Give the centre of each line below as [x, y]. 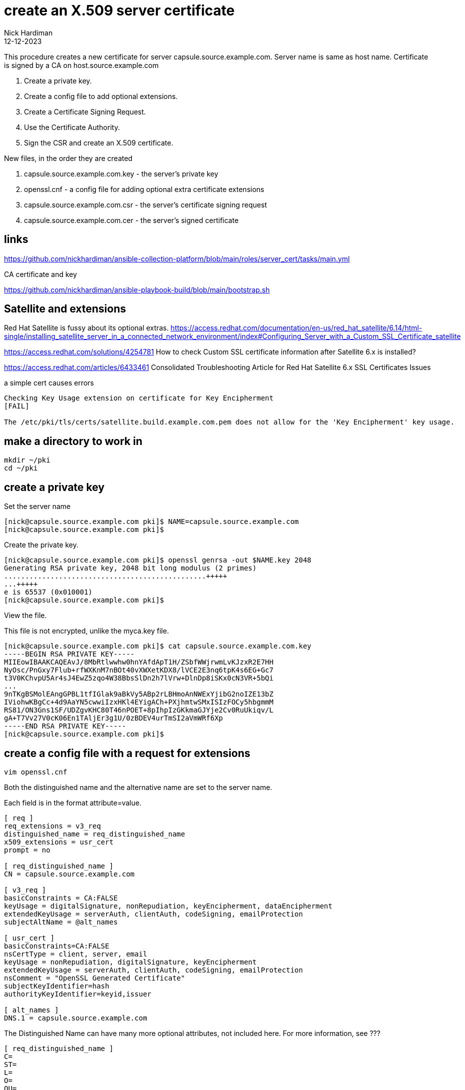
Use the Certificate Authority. [72, 127]
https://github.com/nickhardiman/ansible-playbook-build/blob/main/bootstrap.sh [137, 289]
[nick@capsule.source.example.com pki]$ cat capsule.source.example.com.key [158, 646]
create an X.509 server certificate [119, 10]
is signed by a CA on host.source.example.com [81, 65]
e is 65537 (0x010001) [48, 592]
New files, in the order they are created [68, 158]
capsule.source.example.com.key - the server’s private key [121, 173]
